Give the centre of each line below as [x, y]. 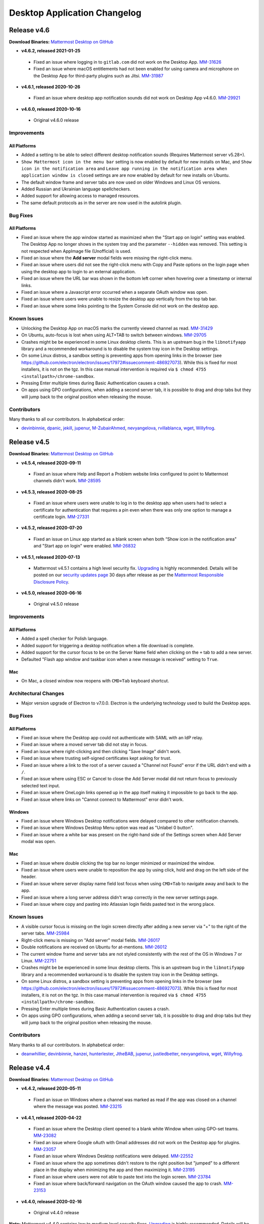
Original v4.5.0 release [56, 604]
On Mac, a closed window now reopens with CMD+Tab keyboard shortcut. [95, 681]
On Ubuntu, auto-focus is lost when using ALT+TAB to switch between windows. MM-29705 [114, 335]
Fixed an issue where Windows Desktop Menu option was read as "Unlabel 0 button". [107, 828]
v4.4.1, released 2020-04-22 [51, 1118]
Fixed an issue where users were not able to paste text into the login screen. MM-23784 [122, 1177]
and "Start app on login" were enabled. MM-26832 [85, 546]
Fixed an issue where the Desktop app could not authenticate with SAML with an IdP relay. [112, 738]
